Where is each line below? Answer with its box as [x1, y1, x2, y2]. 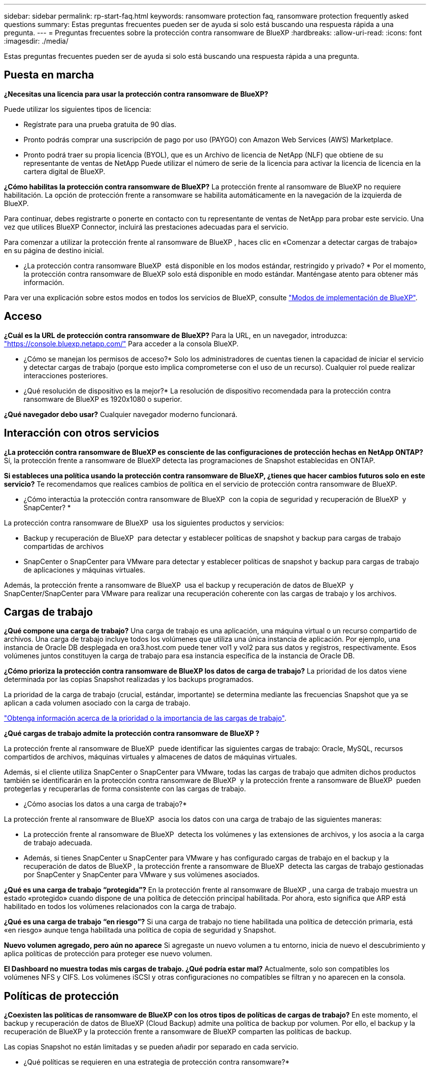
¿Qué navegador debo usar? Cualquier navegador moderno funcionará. [4, 410, 238, 418]
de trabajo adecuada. [24, 838, 92, 847]
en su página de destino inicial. [4, 246, 104, 255]
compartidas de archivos [24, 542, 104, 550]
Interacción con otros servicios [4, 427, 160, 440]
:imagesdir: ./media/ [4, 37, 69, 45]
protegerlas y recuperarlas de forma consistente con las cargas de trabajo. [4, 784, 246, 793]
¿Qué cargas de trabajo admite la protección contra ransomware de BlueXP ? [4, 729, 260, 738]
